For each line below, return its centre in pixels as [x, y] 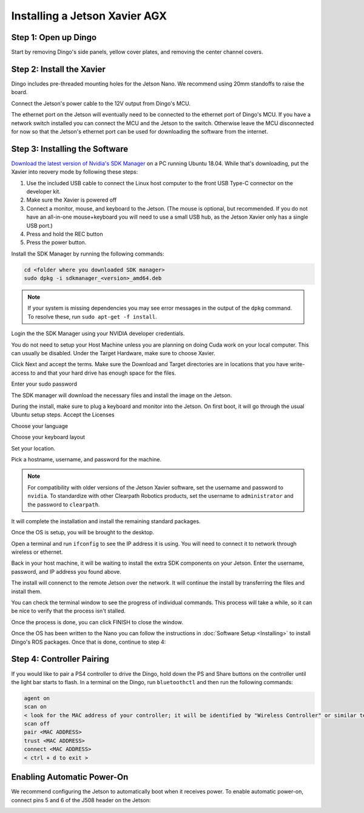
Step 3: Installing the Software [70, 149]
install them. [26, 591]
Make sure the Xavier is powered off [72, 200]
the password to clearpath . [64, 505]
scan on [35, 707]
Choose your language [40, 426]
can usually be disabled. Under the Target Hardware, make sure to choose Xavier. [113, 353]
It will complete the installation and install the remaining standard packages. [106, 521]
